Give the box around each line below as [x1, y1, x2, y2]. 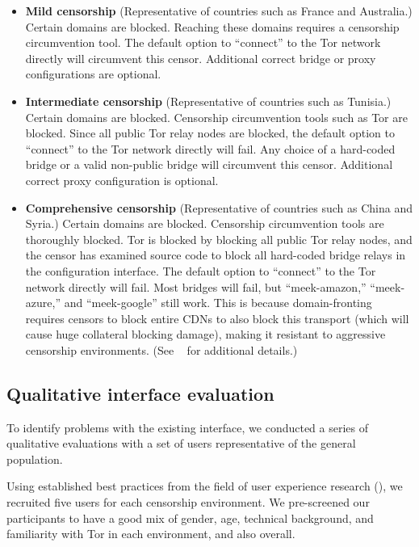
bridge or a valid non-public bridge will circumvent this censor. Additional [25, 156, 393, 173]
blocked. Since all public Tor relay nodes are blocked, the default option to [25, 124, 395, 141]
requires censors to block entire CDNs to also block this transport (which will [25, 309, 409, 326]
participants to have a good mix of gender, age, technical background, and [6, 509, 374, 526]
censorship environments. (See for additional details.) [25, 341, 298, 358]
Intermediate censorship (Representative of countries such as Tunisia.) [25, 92, 392, 109]
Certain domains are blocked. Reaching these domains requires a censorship [25, 18, 400, 35]
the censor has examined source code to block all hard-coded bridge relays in [25, 246, 406, 263]
